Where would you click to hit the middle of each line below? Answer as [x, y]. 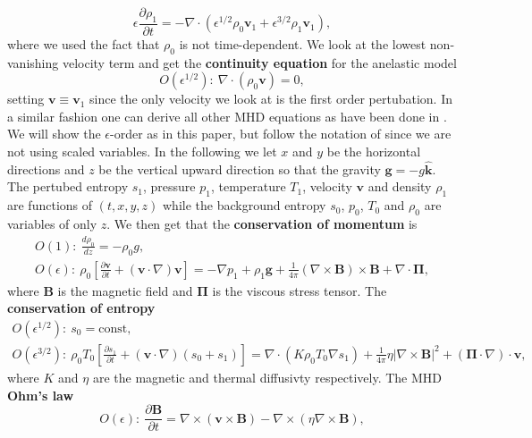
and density [400, 186]
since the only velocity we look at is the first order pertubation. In [270, 99]
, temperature [248, 186]
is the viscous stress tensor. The [300, 290]
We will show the [54, 134]
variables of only [52, 223]
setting [26, 99]
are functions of [50, 205]
